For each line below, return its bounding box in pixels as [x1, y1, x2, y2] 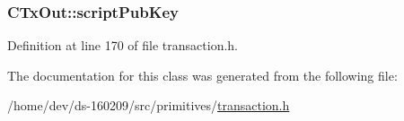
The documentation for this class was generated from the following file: [7, 65, 398, 84]
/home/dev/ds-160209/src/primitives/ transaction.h [7, 96, 290, 115]
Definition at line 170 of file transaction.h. [7, 36, 239, 55]
